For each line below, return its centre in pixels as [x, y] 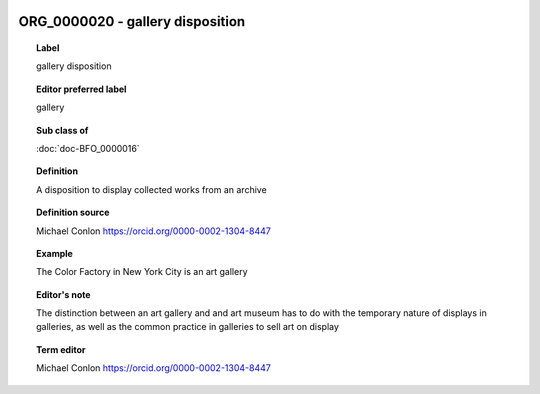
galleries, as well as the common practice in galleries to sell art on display [188, 327]
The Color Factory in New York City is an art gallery [142, 272]
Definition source [73, 212]
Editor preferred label [81, 89]
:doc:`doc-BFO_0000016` [88, 148]
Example [55, 253]
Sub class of [62, 130]
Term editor [61, 349]
